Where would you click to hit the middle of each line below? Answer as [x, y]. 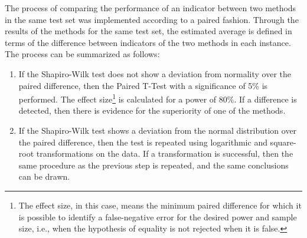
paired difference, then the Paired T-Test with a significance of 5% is [143, 85]
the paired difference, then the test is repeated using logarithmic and [143, 142]
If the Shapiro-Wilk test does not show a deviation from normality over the [155, 73]
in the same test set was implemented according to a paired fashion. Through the [152, 19]
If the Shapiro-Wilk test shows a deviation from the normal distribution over [158, 130]
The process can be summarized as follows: [82, 54]
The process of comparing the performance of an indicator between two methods [151, 8]
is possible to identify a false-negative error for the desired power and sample [158, 216]
